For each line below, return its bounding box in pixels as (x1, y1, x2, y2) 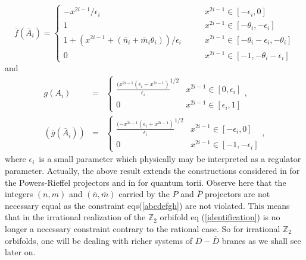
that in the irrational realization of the (5, 211, 146, 223)
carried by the (118, 188, 170, 200)
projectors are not (205, 188, 270, 200)
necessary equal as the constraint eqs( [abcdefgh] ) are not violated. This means (5, 199, 290, 211)
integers (5, 188, 33, 200)
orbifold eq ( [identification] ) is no (160, 211, 280, 223)
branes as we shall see (221, 234, 301, 246)
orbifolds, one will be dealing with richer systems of (5, 234, 193, 246)
